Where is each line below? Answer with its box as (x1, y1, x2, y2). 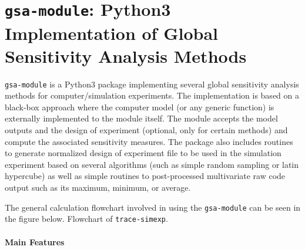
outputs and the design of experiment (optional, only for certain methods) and (5, 124, 288, 136)
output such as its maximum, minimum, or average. (5, 181, 191, 194)
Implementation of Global (5, 21, 218, 45)
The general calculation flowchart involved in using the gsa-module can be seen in (5, 201, 301, 213)
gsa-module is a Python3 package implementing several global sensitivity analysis (5, 77, 299, 90)
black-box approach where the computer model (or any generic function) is (5, 100, 274, 113)
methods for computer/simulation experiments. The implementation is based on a (5, 89, 299, 102)
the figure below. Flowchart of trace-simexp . (5, 212, 168, 225)
